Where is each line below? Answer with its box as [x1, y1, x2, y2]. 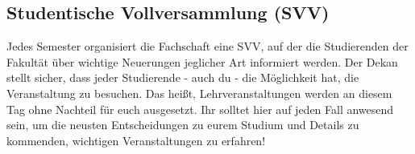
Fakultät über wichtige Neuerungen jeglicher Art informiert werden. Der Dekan [6, 53, 398, 70]
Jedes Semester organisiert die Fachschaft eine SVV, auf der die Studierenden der [6, 38, 409, 55]
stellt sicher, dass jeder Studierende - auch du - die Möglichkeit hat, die [6, 69, 359, 86]
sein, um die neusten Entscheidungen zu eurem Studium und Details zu [6, 116, 359, 133]
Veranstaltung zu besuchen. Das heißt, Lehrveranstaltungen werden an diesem [6, 84, 392, 101]
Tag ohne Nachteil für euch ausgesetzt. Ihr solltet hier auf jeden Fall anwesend [6, 100, 394, 117]
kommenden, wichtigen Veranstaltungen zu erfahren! [6, 132, 266, 148]
